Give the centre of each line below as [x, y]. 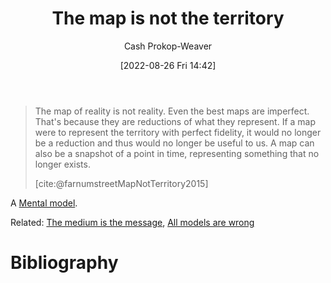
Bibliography [64, 263]
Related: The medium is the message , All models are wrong [132, 222]
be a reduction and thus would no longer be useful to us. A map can [174, 143]
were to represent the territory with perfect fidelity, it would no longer [178, 132]
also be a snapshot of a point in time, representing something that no [177, 153]
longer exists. [62, 164]
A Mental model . [44, 203]
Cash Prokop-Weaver [168, 46]
